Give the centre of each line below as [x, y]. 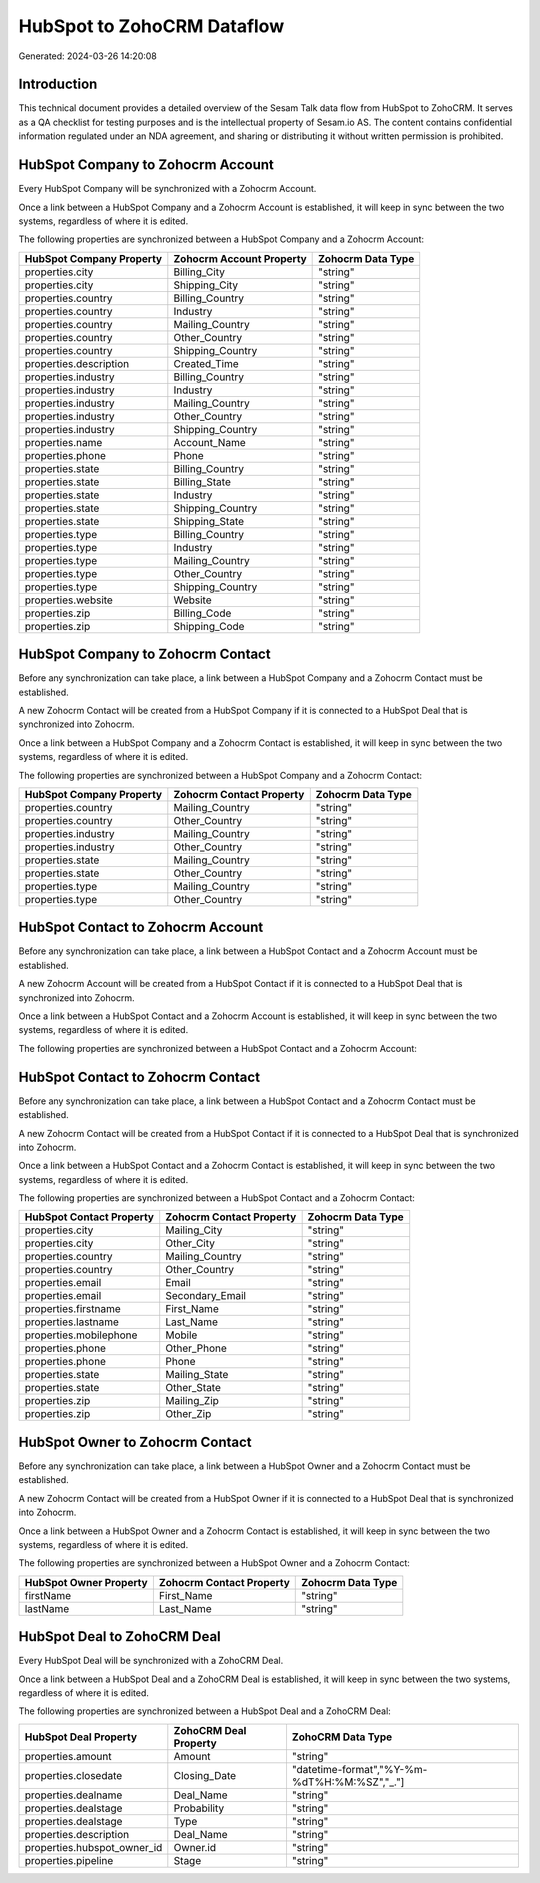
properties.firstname [73, 1309]
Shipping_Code [209, 626]
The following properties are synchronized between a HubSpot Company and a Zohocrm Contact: [220, 775]
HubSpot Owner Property [86, 1582]
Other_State [193, 1388]
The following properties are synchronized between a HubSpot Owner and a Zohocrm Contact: [214, 1563]
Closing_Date [205, 1775]
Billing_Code [202, 613]
